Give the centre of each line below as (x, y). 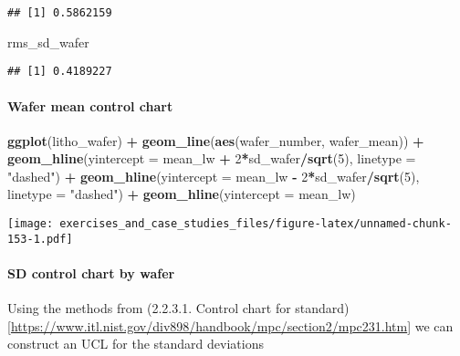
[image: (31, 224)
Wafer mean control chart (90, 105)
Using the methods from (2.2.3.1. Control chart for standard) (178, 308)
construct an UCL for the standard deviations (136, 344)
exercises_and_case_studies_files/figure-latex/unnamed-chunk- (256, 224)
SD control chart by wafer (91, 272)
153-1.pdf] (40, 239)
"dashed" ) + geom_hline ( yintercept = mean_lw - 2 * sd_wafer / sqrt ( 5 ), (214, 176)
